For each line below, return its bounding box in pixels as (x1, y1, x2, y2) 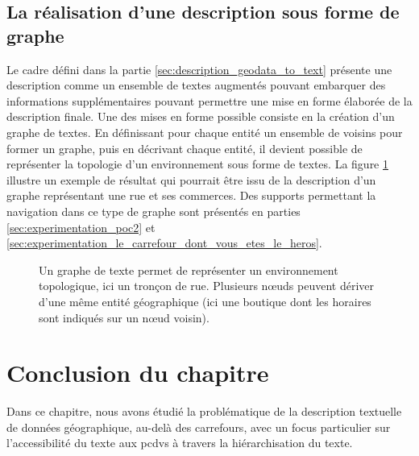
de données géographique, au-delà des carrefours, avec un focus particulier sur (6, 418, 391, 435)
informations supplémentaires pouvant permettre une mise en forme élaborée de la (6, 92, 413, 109)
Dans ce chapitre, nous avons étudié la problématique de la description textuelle (6, 403, 402, 420)
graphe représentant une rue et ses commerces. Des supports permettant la (6, 187, 376, 204)
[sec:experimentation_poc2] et (6, 218, 156, 235)
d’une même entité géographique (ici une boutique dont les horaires (39, 292, 371, 309)
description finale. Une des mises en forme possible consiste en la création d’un (6, 108, 395, 125)
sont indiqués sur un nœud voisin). (39, 309, 209, 325)
